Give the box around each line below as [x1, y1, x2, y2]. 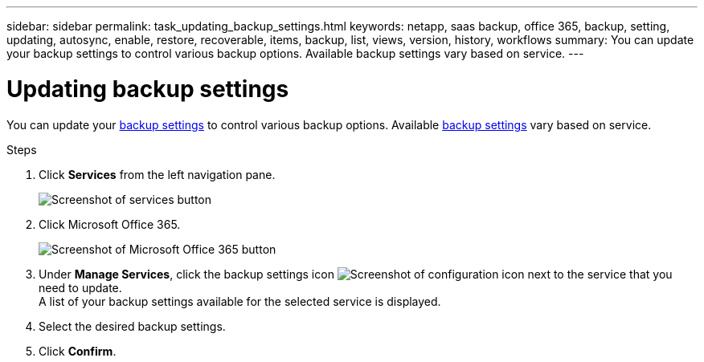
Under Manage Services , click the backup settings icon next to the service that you [39, 266, 673, 281]
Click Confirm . [39, 344, 117, 358]
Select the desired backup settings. [39, 319, 226, 333]
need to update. [39, 280, 122, 295]
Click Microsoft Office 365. [39, 217, 181, 231]
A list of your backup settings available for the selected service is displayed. [39, 294, 441, 308]
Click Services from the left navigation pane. [39, 167, 276, 181]
